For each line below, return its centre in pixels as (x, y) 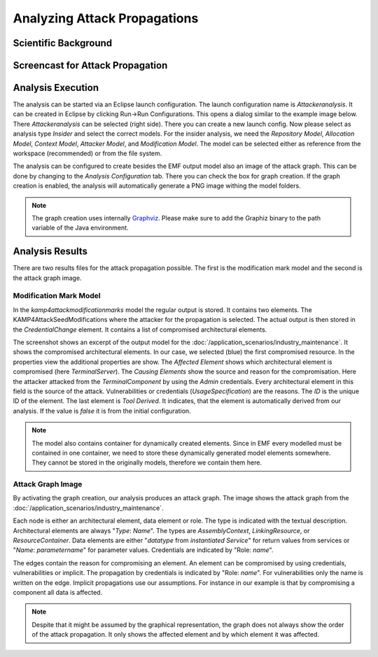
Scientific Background (63, 43)
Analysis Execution (56, 88)
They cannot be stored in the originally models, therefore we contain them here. (147, 462)
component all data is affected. (58, 592)
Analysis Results (50, 252)
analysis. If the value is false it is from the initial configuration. (102, 411)
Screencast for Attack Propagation (90, 65)
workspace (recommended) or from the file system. (87, 153)
